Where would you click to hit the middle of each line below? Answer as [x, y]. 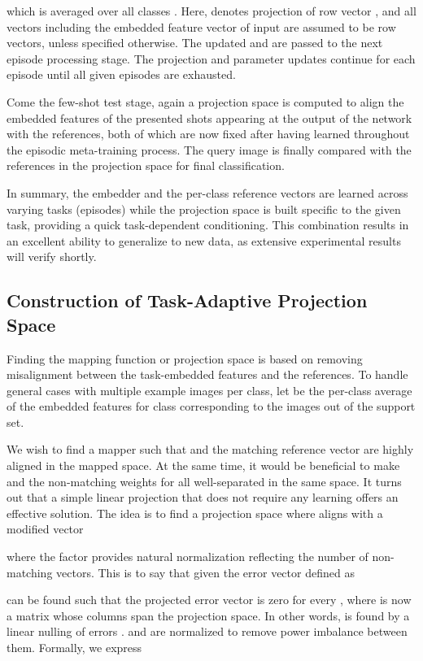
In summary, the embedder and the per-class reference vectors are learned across [207, 192]
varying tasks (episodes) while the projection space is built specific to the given [204, 209]
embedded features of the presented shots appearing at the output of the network [209, 117]
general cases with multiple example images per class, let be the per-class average [209, 390]
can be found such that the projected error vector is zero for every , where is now [209, 600]
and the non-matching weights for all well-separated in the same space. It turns [204, 481]
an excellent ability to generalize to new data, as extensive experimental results [204, 240]
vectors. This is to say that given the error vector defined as [205, 572]
